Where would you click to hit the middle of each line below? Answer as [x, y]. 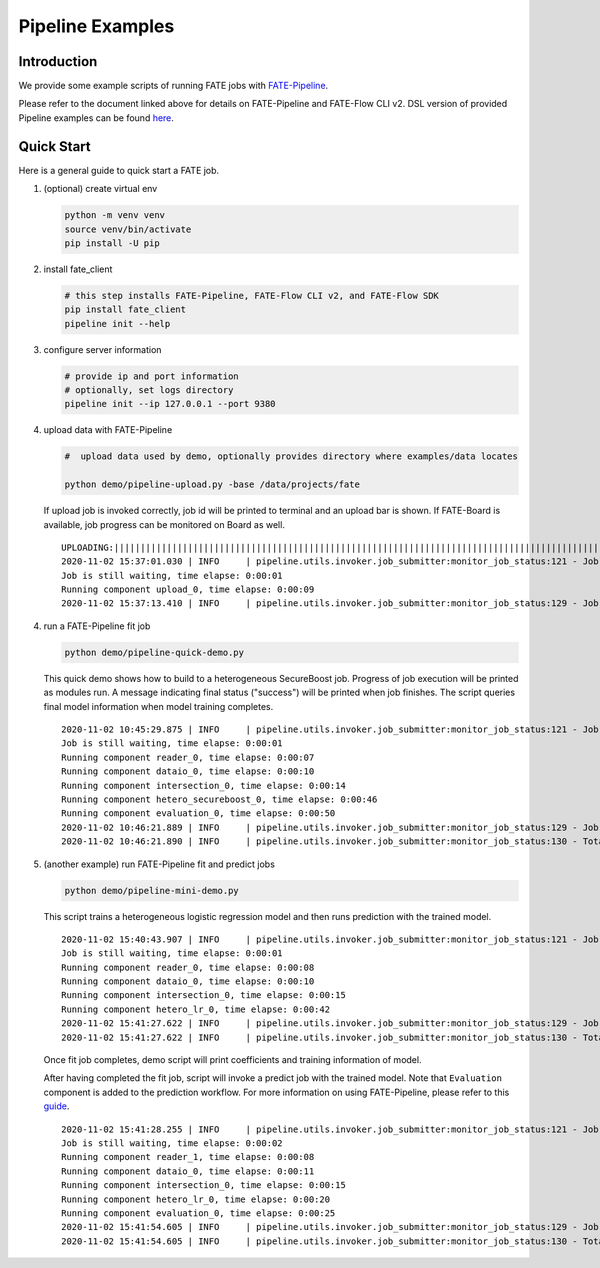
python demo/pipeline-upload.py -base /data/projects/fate [212, 484]
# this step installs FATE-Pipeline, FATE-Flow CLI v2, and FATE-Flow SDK [252, 295]
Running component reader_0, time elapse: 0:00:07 [188, 757]
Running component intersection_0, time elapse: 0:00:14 [204, 785]
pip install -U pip [112, 243]
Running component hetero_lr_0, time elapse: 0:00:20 [195, 1199]
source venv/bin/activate [128, 229]
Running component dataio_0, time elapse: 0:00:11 [188, 1171]
